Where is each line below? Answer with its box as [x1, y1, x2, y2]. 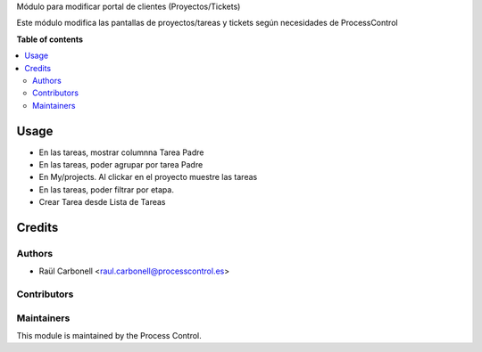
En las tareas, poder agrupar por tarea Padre [38, 160, 204, 170]
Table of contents [16, 34, 84, 45]
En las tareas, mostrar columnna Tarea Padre [38, 147, 204, 158]
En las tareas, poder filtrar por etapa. [38, 184, 174, 195]
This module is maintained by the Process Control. [16, 331, 203, 341]
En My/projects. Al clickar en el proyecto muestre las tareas [38, 172, 258, 183]
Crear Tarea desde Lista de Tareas [38, 197, 166, 208]
